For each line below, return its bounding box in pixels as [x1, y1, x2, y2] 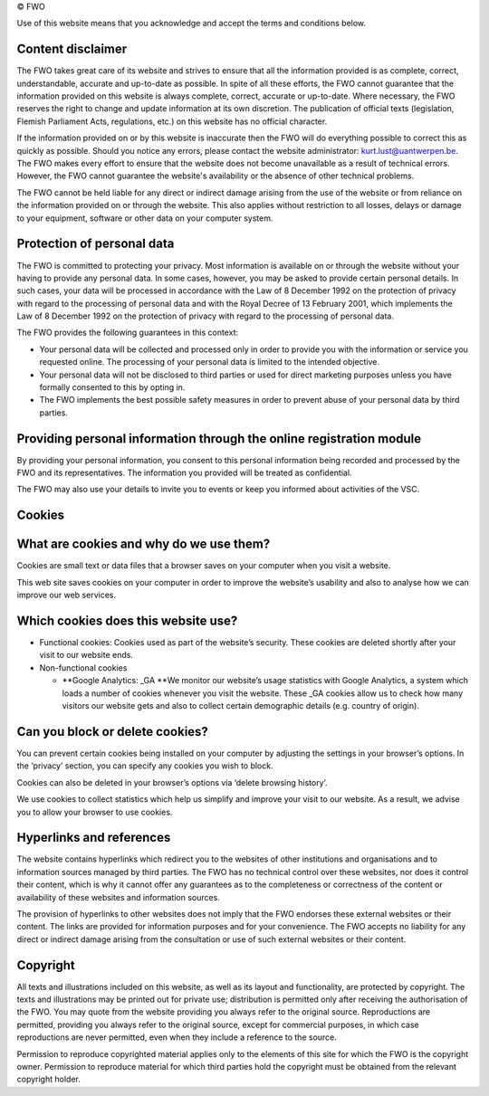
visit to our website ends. [39, 650, 133, 661]
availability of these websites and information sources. [16, 891, 221, 902]
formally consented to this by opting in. [39, 382, 186, 393]
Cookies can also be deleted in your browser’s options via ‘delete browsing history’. [16, 777, 328, 787]
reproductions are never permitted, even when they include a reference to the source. [16, 1032, 337, 1043]
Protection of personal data [16, 236, 175, 252]
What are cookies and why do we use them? [16, 537, 271, 552]
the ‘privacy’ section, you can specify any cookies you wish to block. [16, 760, 273, 771]
